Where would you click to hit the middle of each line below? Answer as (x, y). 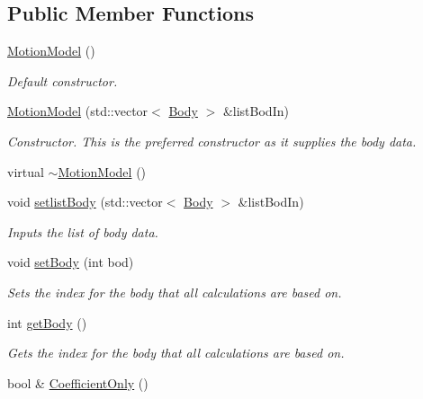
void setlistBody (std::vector (85, 202)
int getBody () (47, 322)
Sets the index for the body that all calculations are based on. (175, 292)
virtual (26, 171)
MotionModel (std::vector (78, 111)
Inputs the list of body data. (83, 231)
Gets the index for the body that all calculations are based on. (176, 353)
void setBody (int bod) (71, 262)
